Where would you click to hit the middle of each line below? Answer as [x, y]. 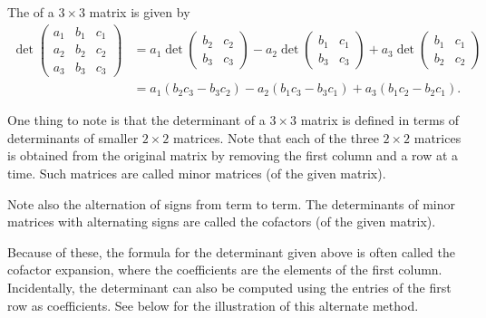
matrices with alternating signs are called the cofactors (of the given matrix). [222, 222]
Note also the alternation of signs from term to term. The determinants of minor [232, 203]
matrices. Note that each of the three [276, 137]
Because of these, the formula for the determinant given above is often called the [232, 251]
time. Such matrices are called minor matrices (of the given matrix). [197, 173]
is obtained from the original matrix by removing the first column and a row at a [233, 155]
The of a [31, 12]
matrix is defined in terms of [380, 120]
